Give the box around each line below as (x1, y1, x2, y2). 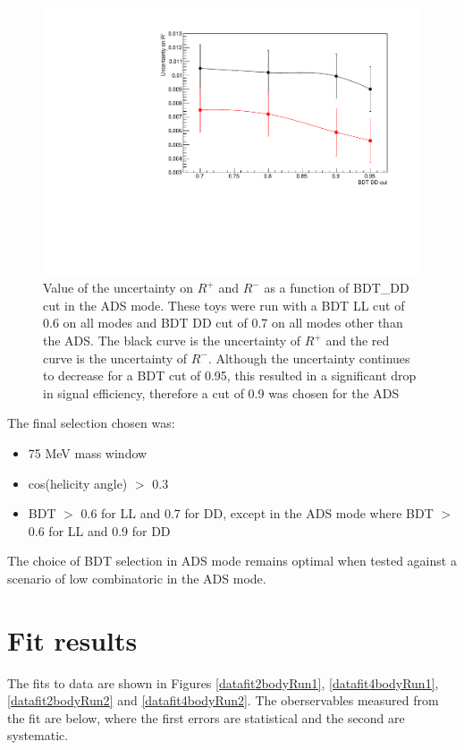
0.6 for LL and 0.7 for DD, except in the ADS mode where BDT (80, 504, 434, 523)
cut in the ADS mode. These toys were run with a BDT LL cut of (43, 295, 405, 314)
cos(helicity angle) (28, 473, 128, 492)
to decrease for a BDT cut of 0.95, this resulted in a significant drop (43, 366, 417, 385)
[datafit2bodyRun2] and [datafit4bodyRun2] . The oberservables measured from (7, 691, 439, 710)
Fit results (7, 621, 138, 658)
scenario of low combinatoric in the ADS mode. (7, 568, 266, 587)
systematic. (7, 726, 69, 745)
